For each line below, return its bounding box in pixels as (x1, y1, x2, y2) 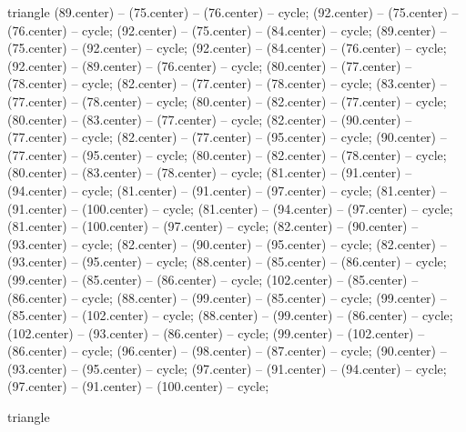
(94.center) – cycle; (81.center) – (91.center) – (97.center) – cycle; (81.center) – (7, 180, 447, 199)
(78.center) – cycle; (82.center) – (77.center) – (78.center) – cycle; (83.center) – (7, 74, 447, 93)
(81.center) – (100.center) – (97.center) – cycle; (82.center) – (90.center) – (7, 216, 419, 236)
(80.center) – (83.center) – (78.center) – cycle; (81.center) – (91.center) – (7, 163, 412, 182)
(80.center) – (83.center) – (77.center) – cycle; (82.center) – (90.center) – (7, 109, 412, 128)
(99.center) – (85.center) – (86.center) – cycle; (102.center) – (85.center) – (7, 269, 419, 288)
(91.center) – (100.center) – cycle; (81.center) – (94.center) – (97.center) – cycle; (7, 198, 453, 217)
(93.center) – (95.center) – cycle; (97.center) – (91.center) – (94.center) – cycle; (7, 358, 447, 377)
